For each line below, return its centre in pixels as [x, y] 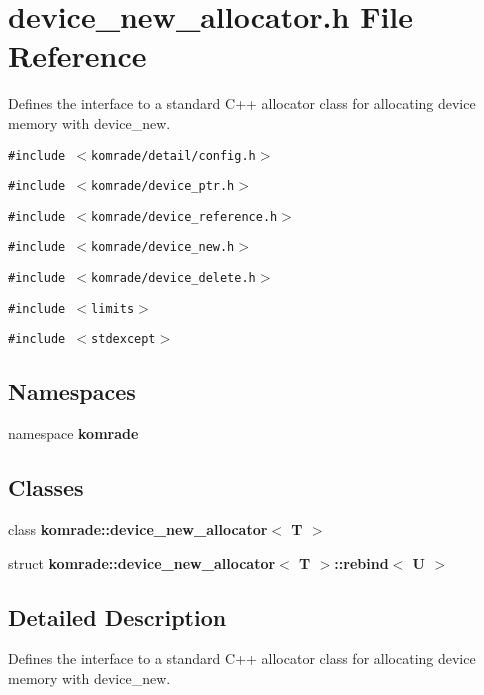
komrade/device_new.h [163, 247]
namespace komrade [73, 433]
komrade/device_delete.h [173, 278]
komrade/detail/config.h [173, 155]
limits [113, 308]
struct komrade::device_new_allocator [142, 562]
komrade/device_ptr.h [163, 186]
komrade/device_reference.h [184, 216]
